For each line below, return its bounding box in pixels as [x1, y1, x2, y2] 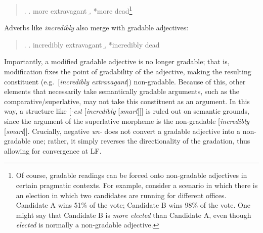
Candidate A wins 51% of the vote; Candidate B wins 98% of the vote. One [16, 200, 250, 210]
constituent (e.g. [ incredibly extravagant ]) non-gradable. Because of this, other [4, 76, 246, 86]
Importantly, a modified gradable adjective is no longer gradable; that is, [4, 56, 230, 67]
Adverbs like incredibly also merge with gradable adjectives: [4, 22, 189, 33]
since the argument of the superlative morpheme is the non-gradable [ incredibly [4, 116, 249, 126]
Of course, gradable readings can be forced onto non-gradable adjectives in [16, 170, 247, 180]
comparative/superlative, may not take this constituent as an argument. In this [4, 96, 250, 106]
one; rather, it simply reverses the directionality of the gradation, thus [32, 135, 250, 146]
